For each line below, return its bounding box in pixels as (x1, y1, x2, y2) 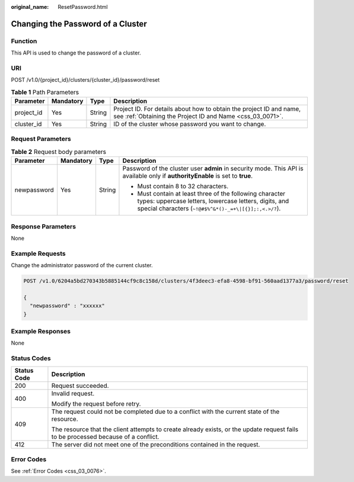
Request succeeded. (51, 381, 109, 390)
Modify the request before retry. (51, 400, 141, 408)
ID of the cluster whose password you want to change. (113, 120, 266, 128)
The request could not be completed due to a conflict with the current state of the (51, 407, 280, 416)
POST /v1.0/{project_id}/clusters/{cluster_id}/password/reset (11, 76, 160, 83)
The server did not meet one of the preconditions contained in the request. (51, 440, 260, 448)
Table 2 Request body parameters (11, 148, 107, 156)
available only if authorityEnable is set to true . (122, 172, 253, 180)
